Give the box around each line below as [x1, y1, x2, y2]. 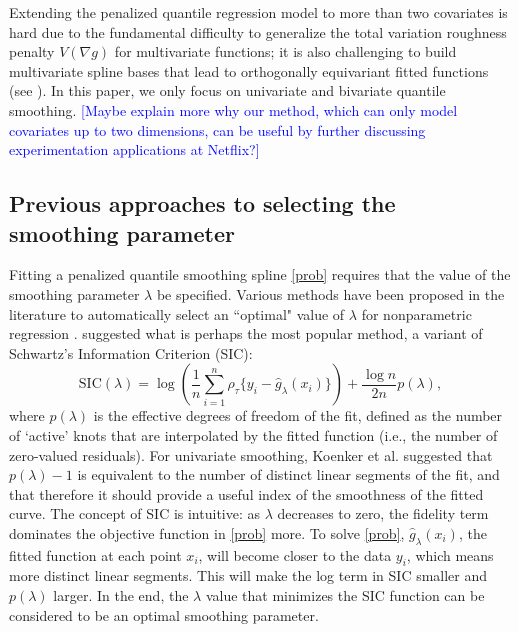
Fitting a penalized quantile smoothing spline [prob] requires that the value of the [9, 264, 511, 285]
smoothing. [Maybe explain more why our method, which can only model [9, 99, 458, 120]
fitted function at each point [9, 544, 182, 565]
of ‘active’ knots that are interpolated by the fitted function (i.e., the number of [9, 424, 498, 445]
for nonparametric [361, 303, 472, 324]
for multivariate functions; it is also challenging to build [114, 41, 457, 62]
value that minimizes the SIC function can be [205, 585, 485, 606]
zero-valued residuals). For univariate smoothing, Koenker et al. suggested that [9, 444, 493, 465]
